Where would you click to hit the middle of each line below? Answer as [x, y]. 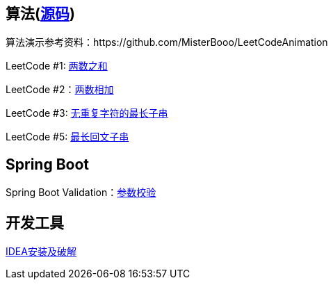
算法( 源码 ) [40, 14]
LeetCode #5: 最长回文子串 [67, 137]
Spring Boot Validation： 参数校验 [81, 193]
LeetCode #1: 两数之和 [57, 66]
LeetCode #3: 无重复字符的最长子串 [87, 113]
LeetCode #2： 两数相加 [60, 90]
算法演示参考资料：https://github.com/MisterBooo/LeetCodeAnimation [167, 42]
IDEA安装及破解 [41, 252]
